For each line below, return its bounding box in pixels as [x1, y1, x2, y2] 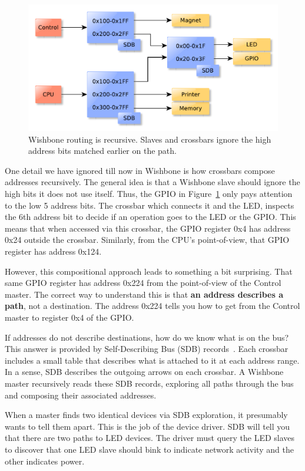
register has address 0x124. [5, 245, 102, 257]
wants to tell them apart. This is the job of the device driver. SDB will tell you [5, 420, 290, 432]
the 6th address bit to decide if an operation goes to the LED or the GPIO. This [5, 210, 296, 223]
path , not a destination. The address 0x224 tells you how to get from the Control [5, 299, 300, 312]
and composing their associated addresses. [5, 388, 157, 401]
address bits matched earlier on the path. [28, 144, 177, 157]
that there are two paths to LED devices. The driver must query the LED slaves [5, 432, 295, 444]
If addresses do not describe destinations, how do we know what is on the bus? [5, 331, 289, 343]
